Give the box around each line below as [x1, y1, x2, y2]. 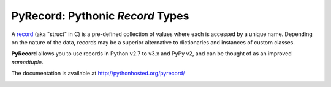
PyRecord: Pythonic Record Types [11, 9, 189, 23]
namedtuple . [11, 58, 44, 66]
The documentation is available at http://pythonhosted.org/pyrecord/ [11, 70, 185, 77]
